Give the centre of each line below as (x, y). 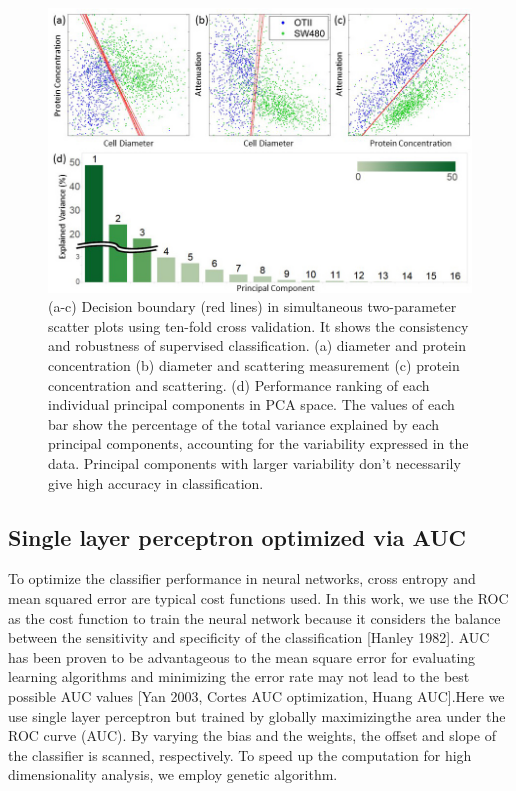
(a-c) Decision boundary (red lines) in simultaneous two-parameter (252, 306)
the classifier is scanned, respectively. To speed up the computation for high (240, 754)
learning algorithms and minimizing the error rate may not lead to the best (239, 676)
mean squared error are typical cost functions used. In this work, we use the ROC (258, 597)
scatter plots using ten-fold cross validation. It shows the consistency (258, 325)
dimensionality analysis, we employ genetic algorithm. (173, 774)
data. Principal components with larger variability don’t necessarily (254, 462)
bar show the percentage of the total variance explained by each (244, 423)
